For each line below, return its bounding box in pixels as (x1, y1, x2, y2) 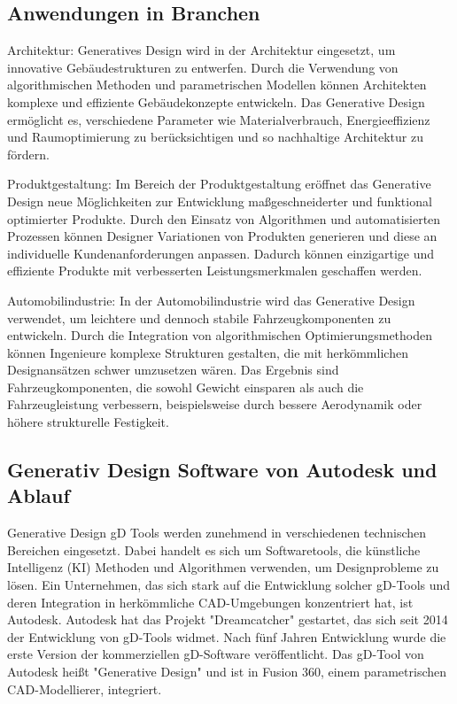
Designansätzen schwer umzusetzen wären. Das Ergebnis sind (7, 360, 339, 379)
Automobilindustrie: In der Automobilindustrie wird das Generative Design (7, 290, 415, 309)
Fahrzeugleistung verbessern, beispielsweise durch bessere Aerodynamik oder (7, 395, 422, 414)
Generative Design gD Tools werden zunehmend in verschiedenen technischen (7, 523, 427, 542)
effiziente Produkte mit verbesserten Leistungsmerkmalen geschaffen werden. (7, 261, 422, 280)
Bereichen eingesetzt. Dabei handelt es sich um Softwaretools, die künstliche (7, 540, 421, 559)
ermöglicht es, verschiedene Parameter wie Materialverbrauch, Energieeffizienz (7, 110, 430, 128)
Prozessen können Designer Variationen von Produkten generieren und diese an (7, 227, 438, 245)
